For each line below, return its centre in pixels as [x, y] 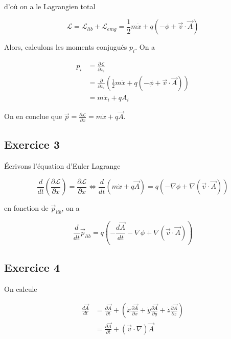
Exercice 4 [32, 267]
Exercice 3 [32, 144]
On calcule [21, 288]
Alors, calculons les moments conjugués [66, 47]
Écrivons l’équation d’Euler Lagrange [62, 165]
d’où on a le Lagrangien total [50, 6]
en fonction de [26, 208]
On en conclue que [33, 116]
